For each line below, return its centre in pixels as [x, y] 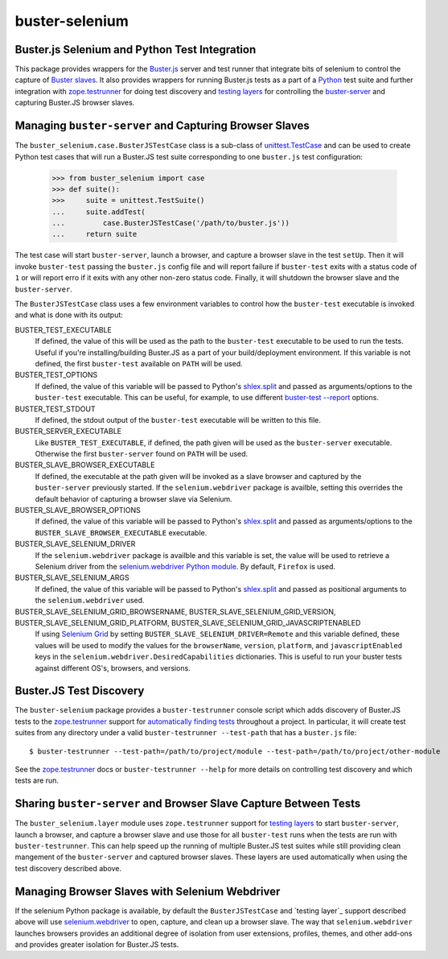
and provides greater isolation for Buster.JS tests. [97, 944]
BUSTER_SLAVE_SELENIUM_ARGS [72, 578]
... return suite [95, 234]
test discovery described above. [68, 868]
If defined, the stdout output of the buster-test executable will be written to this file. [178, 420]
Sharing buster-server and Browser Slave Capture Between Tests [188, 804]
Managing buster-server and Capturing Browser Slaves [162, 126]
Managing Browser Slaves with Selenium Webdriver [148, 891]
